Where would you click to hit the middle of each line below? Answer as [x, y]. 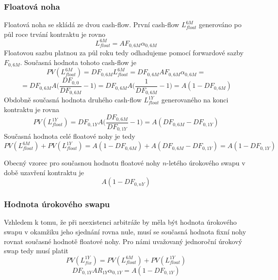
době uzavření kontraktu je [44, 172]
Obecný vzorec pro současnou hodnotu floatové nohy [82, 163]
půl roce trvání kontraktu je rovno [55, 34]
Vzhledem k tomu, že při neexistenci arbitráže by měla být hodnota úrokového [120, 222]
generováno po [220, 25]
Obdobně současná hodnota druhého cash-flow [73, 100]
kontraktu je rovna [32, 109]
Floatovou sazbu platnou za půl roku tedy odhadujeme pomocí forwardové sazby [124, 53]
